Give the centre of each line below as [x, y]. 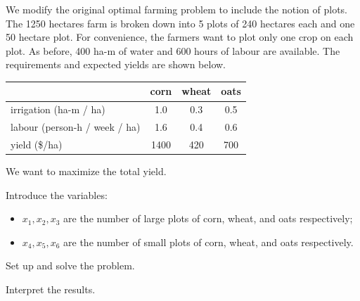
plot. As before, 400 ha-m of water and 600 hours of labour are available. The [173, 50]
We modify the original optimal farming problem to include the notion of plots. [176, 9]
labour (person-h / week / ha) [76, 127]
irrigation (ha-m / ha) [58, 109]
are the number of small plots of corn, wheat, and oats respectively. [208, 242]
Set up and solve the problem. [70, 265]
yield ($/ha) [37, 144]
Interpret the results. [51, 289]
